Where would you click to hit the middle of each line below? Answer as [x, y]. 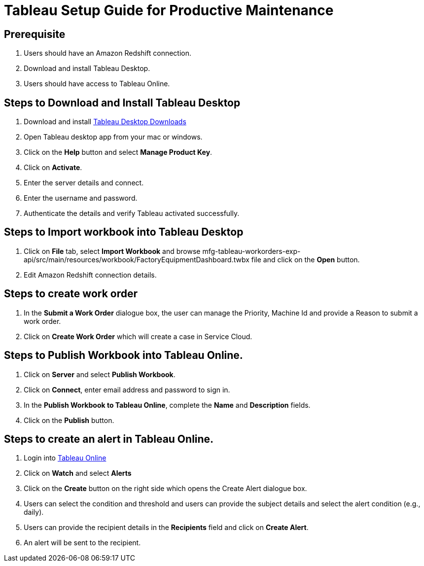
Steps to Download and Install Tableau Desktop [122, 103]
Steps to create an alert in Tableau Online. [109, 439]
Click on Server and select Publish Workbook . [100, 374]
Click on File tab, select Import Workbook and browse [112, 251]
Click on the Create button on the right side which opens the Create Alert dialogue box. [165, 489]
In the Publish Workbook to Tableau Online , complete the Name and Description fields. [167, 405]
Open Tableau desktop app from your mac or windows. [113, 137]
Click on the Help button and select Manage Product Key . [118, 152]
